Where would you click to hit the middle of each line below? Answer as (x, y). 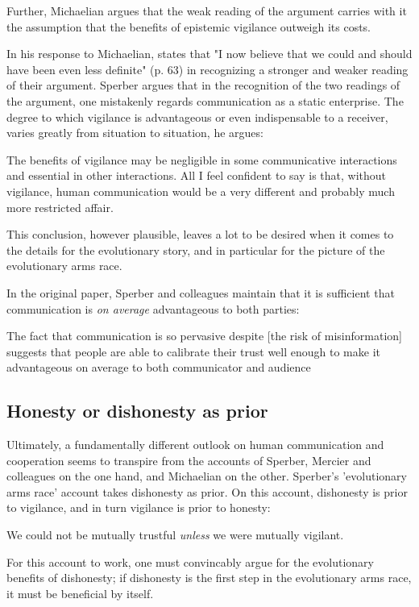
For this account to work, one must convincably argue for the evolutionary (190, 561)
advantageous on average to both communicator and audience (159, 367)
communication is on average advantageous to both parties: (153, 308)
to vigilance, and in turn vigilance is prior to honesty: (139, 507)
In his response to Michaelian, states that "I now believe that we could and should (209, 54)
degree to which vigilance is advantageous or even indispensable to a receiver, (197, 116)
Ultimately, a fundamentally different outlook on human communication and (195, 445)
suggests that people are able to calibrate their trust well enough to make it (193, 351)
